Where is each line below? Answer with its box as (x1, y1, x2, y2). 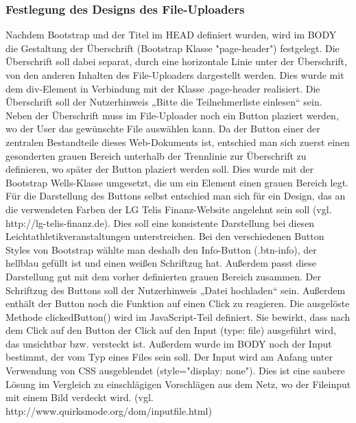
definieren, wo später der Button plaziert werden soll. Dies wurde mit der (5, 162, 313, 176)
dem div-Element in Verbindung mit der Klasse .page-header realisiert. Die (5, 81, 320, 95)
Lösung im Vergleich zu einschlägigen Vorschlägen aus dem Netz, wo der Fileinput (5, 376, 351, 391)
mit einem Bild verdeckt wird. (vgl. (5, 390, 154, 404)
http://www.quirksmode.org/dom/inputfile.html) (5, 403, 212, 418)
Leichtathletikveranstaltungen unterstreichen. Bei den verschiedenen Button (5, 229, 324, 243)
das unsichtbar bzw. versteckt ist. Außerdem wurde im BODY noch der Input (5, 336, 332, 350)
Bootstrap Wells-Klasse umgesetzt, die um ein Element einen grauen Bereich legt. (5, 175, 348, 189)
